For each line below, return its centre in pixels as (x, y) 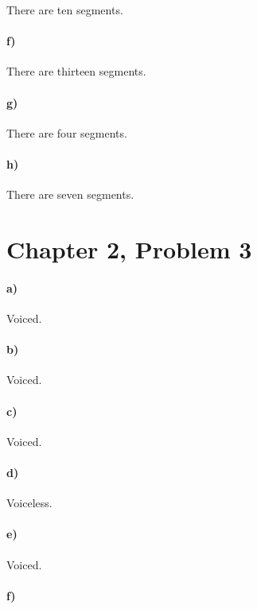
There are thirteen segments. (76, 71)
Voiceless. (29, 503)
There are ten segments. (65, 10)
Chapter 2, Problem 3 (129, 248)
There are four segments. (67, 132)
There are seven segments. (70, 194)
